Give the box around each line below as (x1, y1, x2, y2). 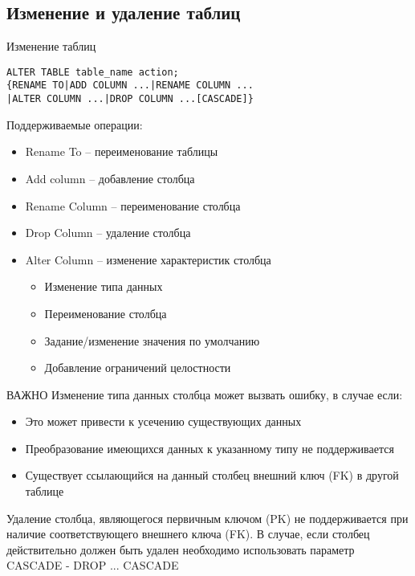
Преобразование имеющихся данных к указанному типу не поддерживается (25, 439, 394, 456)
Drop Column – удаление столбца (25, 224, 191, 241)
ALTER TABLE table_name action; (6, 66, 179, 78)
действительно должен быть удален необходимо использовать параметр (6, 541, 355, 558)
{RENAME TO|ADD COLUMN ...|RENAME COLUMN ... (6, 80, 254, 92)
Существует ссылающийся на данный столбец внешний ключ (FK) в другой (25, 467, 399, 484)
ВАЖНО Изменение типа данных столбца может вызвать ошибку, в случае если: (6, 386, 403, 402)
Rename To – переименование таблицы (25, 143, 218, 160)
